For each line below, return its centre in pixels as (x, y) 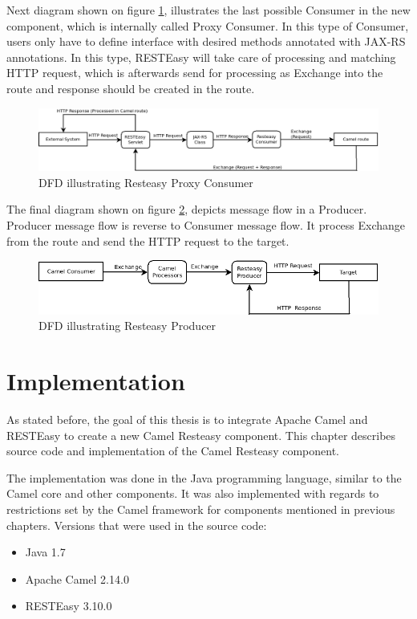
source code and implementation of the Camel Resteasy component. (173, 451)
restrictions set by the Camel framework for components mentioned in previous (201, 509)
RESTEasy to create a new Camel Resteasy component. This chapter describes (201, 435)
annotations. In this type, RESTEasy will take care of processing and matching (201, 57)
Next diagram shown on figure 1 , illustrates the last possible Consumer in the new (208, 10)
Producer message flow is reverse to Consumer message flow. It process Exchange (206, 225)
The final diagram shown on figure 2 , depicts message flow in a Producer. (187, 209)
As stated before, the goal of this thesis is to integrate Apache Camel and (187, 419)
